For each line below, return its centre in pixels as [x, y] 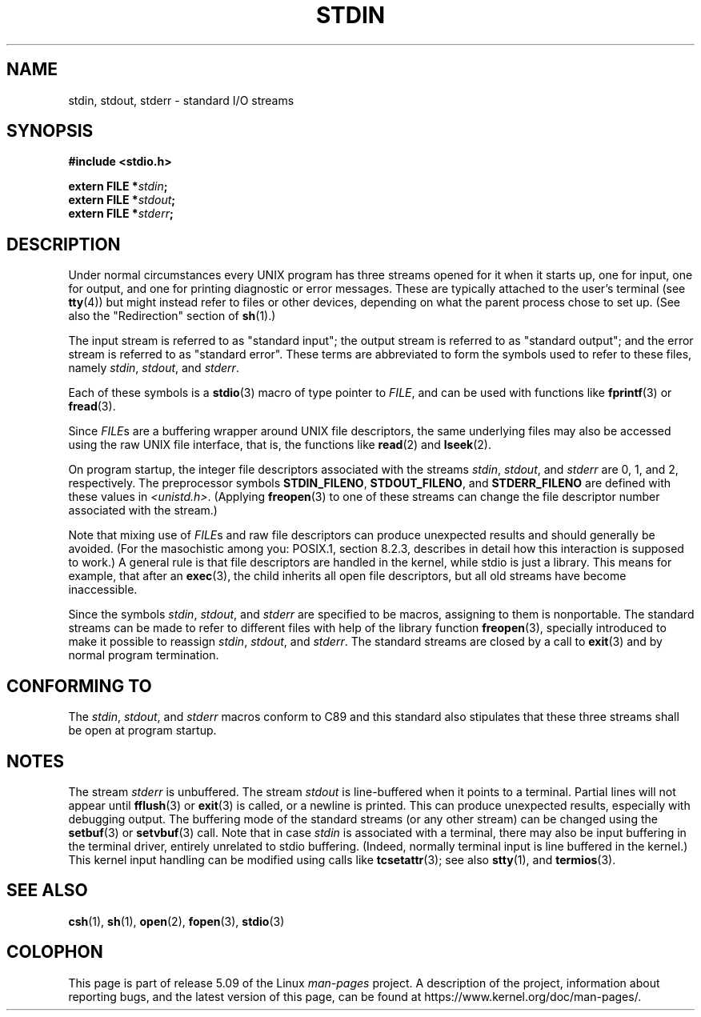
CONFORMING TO [79, 686]
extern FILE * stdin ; [118, 186]
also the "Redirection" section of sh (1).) [172, 316]
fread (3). [92, 406]
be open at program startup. [142, 731]
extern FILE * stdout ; [122, 200]
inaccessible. [103, 590]
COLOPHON [55, 952]
